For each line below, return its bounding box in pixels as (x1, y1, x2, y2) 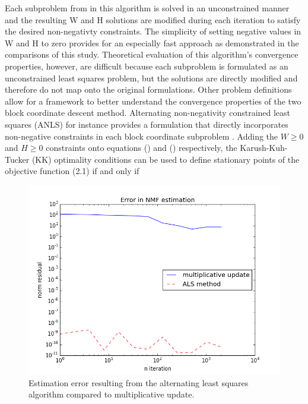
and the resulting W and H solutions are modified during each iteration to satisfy (5, 13, 301, 26)
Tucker (5, 153, 30, 165)
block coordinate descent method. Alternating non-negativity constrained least (5, 106, 291, 119)
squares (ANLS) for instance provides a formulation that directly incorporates (5, 118, 288, 130)
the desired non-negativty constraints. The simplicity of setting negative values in (5, 25, 301, 37)
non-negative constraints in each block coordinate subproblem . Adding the (5, 130, 278, 142)
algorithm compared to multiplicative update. (28, 388, 195, 400)
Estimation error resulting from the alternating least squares (28, 376, 249, 389)
